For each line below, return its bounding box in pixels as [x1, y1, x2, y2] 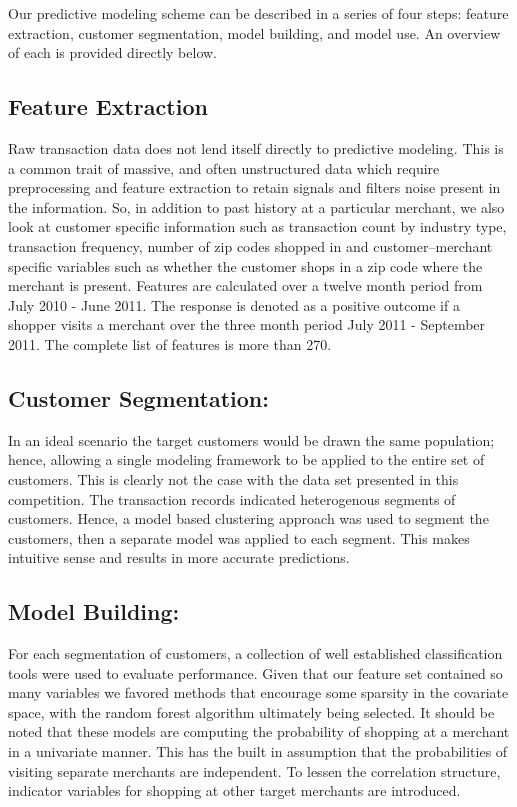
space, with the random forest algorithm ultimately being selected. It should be [8, 701, 495, 722]
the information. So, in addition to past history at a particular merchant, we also [8, 196, 505, 217]
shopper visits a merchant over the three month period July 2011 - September [8, 314, 486, 335]
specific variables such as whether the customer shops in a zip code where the [8, 255, 483, 276]
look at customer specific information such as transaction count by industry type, [8, 216, 507, 237]
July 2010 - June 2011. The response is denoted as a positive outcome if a [8, 294, 460, 315]
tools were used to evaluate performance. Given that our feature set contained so [8, 662, 503, 683]
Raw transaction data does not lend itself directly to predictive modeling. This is [8, 137, 504, 158]
